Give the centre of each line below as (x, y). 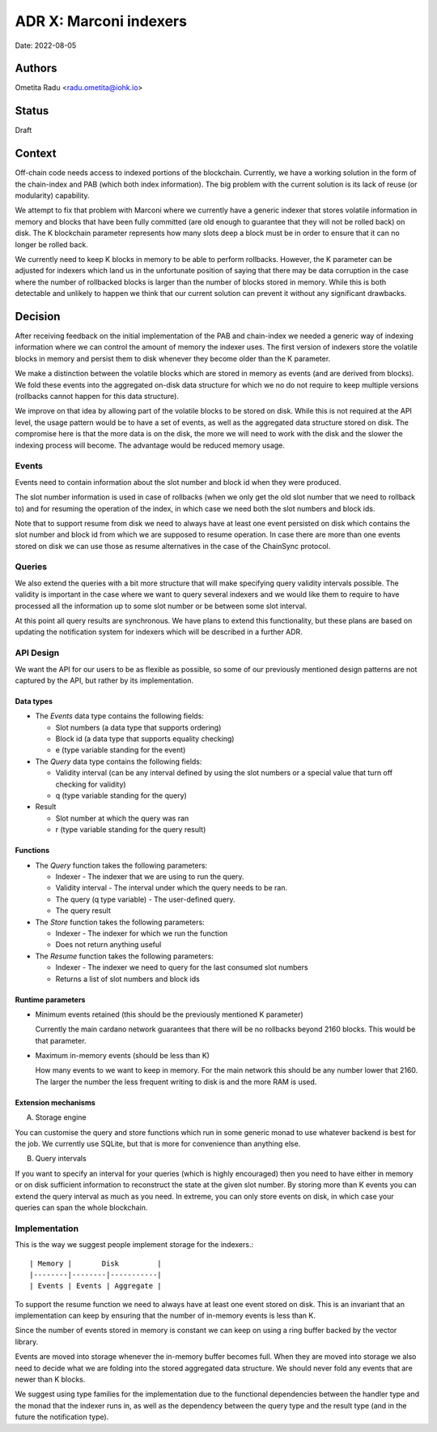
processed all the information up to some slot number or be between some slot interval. (161, 606)
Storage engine (61, 1117)
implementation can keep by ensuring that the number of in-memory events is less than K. (165, 1316)
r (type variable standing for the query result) (131, 830)
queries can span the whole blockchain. (81, 1207)
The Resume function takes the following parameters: (125, 956)
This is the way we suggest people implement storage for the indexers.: (134, 1245)
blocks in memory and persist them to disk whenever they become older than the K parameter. (173, 358)
